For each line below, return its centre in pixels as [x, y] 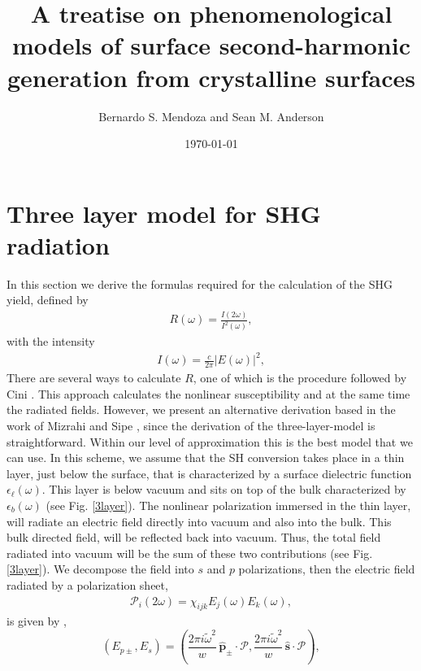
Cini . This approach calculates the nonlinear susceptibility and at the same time [208, 393]
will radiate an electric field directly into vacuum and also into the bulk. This [199, 521]
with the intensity [51, 341]
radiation [58, 244]
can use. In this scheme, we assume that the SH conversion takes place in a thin [206, 457]
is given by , [37, 621]
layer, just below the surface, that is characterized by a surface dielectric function [209, 473]
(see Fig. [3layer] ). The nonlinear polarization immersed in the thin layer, [228, 505]
